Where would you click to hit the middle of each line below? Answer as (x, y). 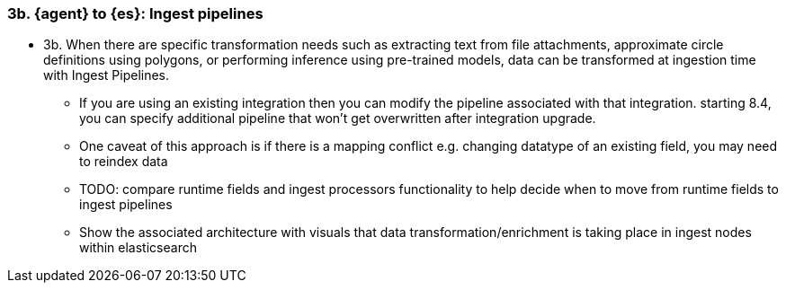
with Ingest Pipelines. (107, 75)
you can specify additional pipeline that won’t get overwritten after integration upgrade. (338, 119)
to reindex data (124, 162)
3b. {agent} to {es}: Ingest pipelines (135, 13)
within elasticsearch (138, 248)
